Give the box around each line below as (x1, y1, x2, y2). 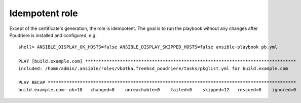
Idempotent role (9, 8, 78, 19)
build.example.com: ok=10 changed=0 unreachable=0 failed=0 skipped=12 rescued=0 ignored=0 (18, 87, 296, 92)
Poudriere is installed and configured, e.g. (9, 32, 97, 38)
